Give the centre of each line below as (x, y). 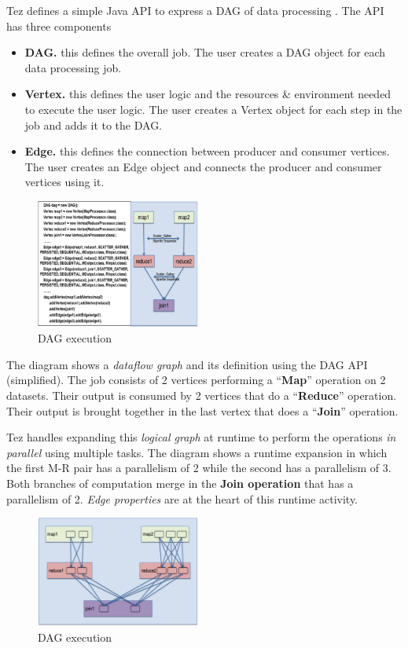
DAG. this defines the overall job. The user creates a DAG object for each (205, 52)
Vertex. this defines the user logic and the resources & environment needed (208, 94)
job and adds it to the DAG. (94, 124)
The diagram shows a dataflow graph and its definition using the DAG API (187, 364)
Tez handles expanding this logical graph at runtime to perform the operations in (201, 437)
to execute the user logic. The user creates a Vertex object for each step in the (213, 109)
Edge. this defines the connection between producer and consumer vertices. (207, 151)
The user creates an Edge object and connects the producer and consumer (203, 166)
